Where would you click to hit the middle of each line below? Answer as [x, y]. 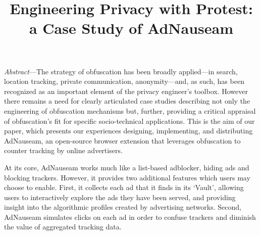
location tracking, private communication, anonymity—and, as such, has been [124, 81]
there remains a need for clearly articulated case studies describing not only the [127, 101]
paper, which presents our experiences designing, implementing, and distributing [128, 131]
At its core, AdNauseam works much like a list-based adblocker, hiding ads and [127, 167]
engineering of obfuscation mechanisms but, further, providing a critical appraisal [130, 110]
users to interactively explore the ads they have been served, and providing [120, 197]
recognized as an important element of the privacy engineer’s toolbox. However [126, 91]
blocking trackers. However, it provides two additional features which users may [127, 177]
